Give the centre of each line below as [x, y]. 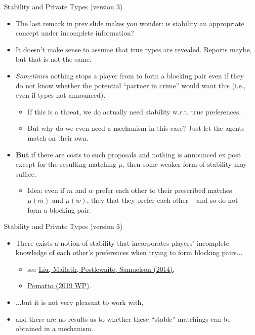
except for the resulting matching [66, 164]
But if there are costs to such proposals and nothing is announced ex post [128, 154]
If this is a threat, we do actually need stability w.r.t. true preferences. [134, 111]
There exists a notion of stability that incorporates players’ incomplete [123, 242]
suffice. [26, 173]
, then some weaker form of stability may [185, 164]
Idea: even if [46, 190]
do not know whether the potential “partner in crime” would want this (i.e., [130, 85]
